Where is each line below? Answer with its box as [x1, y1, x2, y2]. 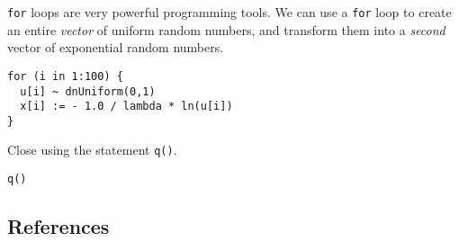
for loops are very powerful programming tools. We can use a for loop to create [7, 3, 452, 21]
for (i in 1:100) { [7, 69, 123, 83]
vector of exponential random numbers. [7, 38, 224, 57]
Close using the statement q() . [7, 140, 177, 159]
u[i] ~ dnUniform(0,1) [20, 85, 156, 98]
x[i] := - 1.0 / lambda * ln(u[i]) [20, 100, 233, 113]
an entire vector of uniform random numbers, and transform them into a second [7, 20, 445, 39]
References [7, 212, 110, 240]
